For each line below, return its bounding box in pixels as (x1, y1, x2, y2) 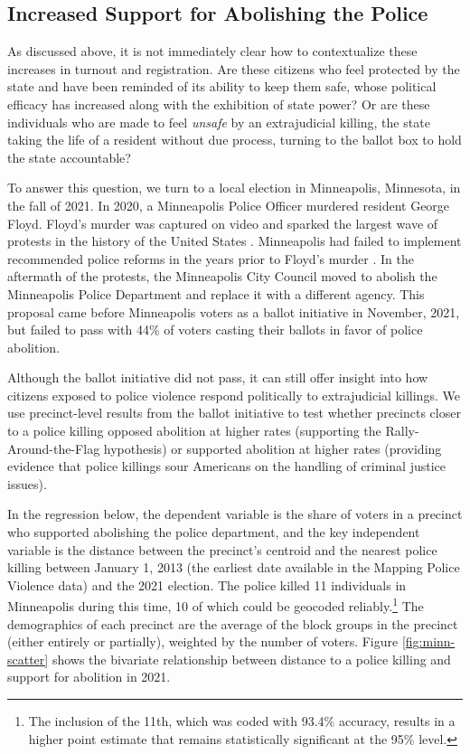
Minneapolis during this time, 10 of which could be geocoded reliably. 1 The (7, 594, 424, 616)
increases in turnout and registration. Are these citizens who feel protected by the (7, 59, 460, 78)
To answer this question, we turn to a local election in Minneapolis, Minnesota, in (7, 178, 461, 197)
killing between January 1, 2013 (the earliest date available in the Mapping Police (7, 558, 460, 577)
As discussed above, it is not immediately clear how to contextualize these (7, 42, 418, 61)
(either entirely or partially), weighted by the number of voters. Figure (7, 632, 399, 651)
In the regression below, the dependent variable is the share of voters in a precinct (7, 504, 463, 523)
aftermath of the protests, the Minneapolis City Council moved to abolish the (7, 267, 437, 286)
